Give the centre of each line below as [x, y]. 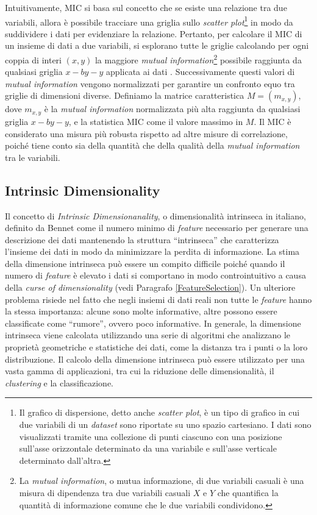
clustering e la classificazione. [59, 382]
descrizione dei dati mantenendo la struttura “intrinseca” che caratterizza [142, 239]
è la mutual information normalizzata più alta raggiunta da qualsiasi [172, 109]
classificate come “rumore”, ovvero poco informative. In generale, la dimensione [153, 323]
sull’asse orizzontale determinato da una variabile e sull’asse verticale [148, 448]
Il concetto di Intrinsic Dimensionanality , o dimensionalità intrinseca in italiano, [155, 215]
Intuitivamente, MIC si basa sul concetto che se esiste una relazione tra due [146, 7]
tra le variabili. [33, 157]
